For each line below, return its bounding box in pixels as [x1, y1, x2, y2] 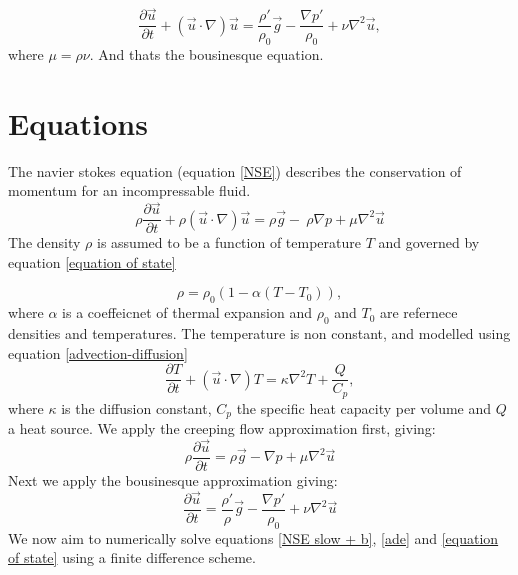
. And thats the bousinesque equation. [89, 44, 324, 65]
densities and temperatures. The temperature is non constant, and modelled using [8, 323, 511, 344]
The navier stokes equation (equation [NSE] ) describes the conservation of [8, 160, 462, 181]
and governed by [378, 232, 480, 253]
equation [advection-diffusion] [8, 342, 188, 363]
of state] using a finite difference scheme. [8, 547, 256, 568]
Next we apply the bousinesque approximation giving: [8, 470, 338, 491]
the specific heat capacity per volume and [236, 397, 492, 418]
